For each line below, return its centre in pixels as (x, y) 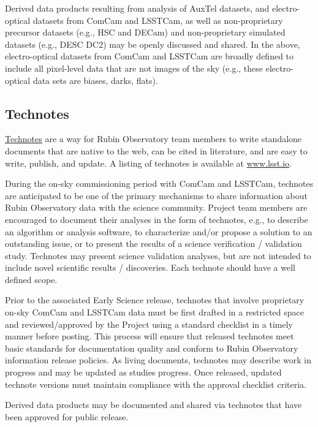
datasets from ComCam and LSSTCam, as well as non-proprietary (158, 20)
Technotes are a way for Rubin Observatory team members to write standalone (153, 139)
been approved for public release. (67, 416)
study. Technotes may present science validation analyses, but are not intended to (158, 255)
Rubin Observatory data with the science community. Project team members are (156, 207)
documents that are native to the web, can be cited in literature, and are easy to (156, 150)
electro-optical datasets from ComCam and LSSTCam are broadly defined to (150, 56)
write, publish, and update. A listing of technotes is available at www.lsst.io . (148, 163)
